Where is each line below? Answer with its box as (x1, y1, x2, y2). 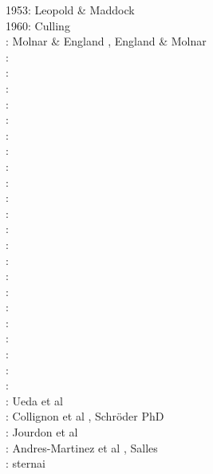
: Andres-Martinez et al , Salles (6, 439, 158, 456)
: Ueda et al (6, 392, 63, 409)
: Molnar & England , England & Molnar (6, 33, 207, 49)
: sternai (6, 455, 45, 472)
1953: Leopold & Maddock (6, 2, 135, 18)
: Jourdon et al (6, 424, 78, 440)
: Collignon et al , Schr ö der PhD (6, 408, 164, 425)
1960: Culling (6, 17, 70, 34)
